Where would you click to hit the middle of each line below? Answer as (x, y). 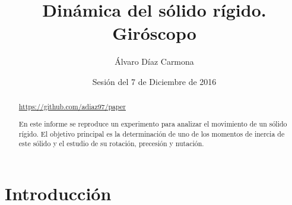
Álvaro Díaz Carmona (154, 61)
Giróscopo (154, 33)
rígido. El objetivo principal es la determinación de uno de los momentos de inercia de (152, 133)
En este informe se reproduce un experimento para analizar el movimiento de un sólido (153, 123)
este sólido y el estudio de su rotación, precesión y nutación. (111, 143)
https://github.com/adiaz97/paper (72, 107)
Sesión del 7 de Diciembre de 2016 (154, 81)
